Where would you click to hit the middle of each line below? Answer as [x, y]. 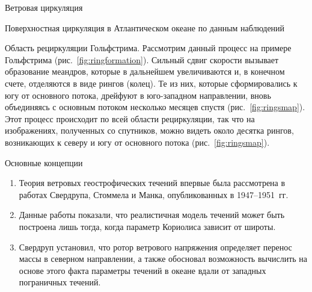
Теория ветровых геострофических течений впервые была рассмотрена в [152, 183]
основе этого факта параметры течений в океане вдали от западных [142, 270]
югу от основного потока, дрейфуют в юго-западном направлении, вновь [138, 95]
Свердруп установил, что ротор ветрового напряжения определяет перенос [155, 247]
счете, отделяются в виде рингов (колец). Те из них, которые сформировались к [151, 83]
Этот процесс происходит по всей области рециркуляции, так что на [130, 118]
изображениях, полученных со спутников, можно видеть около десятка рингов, [149, 130]
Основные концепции [44, 162]
